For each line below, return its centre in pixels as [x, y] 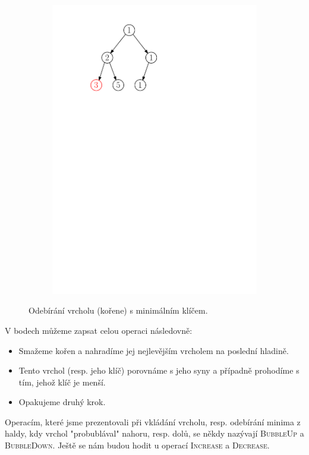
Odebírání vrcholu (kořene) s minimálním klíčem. [118, 310]
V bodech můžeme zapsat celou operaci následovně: [99, 330]
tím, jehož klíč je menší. [62, 382]
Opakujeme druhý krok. [62, 402]
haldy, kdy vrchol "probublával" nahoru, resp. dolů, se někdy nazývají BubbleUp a [154, 433]
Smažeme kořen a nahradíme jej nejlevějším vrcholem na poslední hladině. [154, 350]
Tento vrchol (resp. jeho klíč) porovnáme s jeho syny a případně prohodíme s [159, 370]
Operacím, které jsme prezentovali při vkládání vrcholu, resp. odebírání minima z [153, 421]
